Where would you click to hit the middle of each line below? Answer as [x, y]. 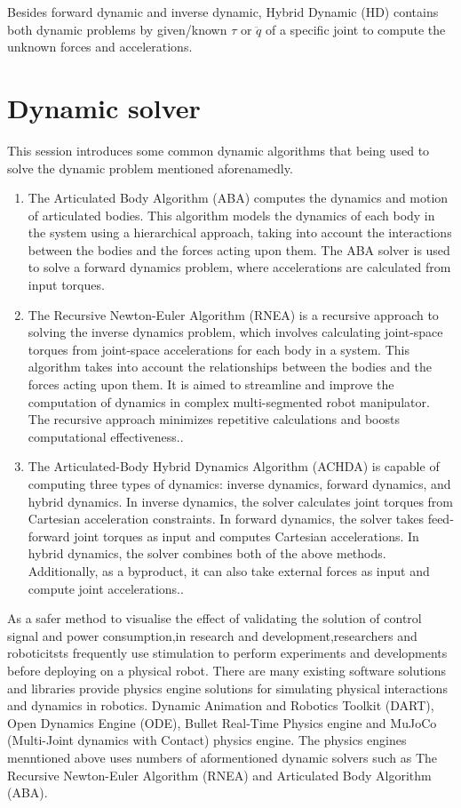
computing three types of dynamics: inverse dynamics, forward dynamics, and [239, 484]
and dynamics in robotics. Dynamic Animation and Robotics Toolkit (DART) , [221, 705]
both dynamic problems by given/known [117, 29]
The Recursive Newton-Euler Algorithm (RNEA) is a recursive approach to [233, 314]
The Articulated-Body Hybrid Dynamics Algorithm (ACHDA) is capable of [234, 466]
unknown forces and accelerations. [100, 47]
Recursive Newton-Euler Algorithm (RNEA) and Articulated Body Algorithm [219, 775]
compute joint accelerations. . [106, 588]
